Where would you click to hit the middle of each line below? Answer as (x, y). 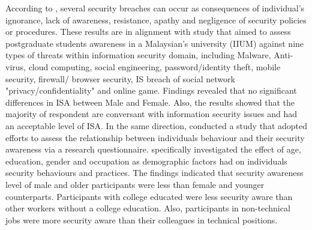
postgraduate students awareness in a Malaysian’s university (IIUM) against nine (155, 43)
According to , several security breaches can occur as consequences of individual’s (155, 8)
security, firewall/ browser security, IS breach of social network (120, 78)
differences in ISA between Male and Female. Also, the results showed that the (150, 102)
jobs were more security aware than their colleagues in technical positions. (142, 219)
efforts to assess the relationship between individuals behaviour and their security (155, 137)
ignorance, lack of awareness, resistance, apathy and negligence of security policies (156, 20)
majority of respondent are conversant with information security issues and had (151, 114)
